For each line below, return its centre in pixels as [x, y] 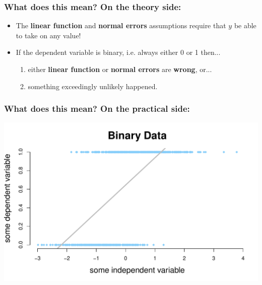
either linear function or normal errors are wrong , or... [120, 69]
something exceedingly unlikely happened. [93, 86]
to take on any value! [48, 35]
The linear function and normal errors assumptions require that [121, 25]
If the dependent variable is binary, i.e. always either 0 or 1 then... [118, 52]
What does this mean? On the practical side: [97, 109]
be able [245, 25]
